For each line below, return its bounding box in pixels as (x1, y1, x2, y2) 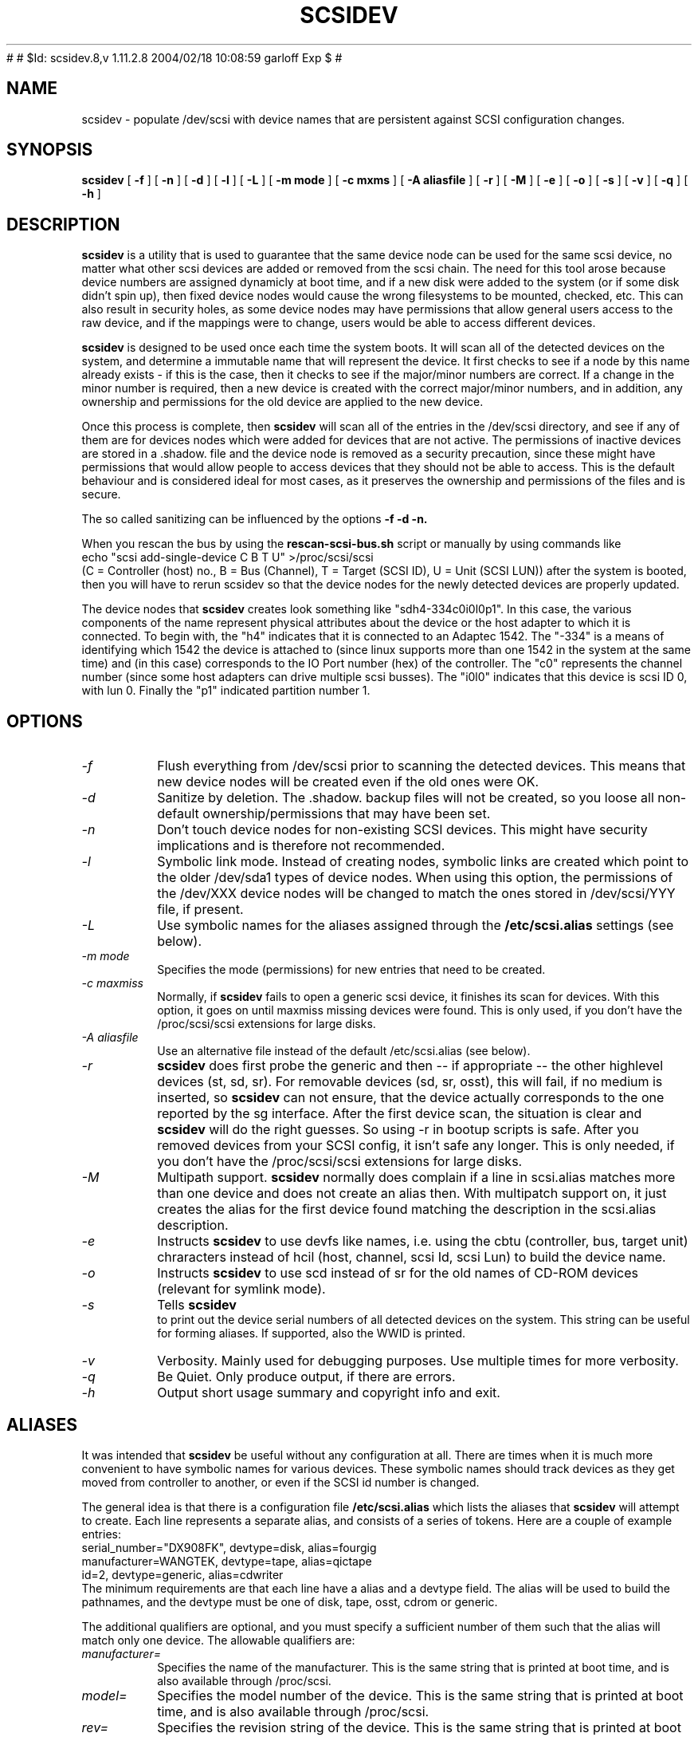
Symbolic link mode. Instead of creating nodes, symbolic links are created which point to (157, 853, 689, 870)
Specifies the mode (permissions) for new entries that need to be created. (157, 963, 546, 977)
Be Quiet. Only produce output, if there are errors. (157, 1369, 456, 1385)
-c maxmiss (81, 976, 143, 991)
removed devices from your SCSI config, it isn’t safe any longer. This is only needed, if (157, 1137, 675, 1154)
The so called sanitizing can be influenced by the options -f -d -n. (81, 512, 428, 526)
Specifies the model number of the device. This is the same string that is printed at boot (157, 1687, 684, 1704)
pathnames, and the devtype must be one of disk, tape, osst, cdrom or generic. (81, 1594, 498, 1609)
